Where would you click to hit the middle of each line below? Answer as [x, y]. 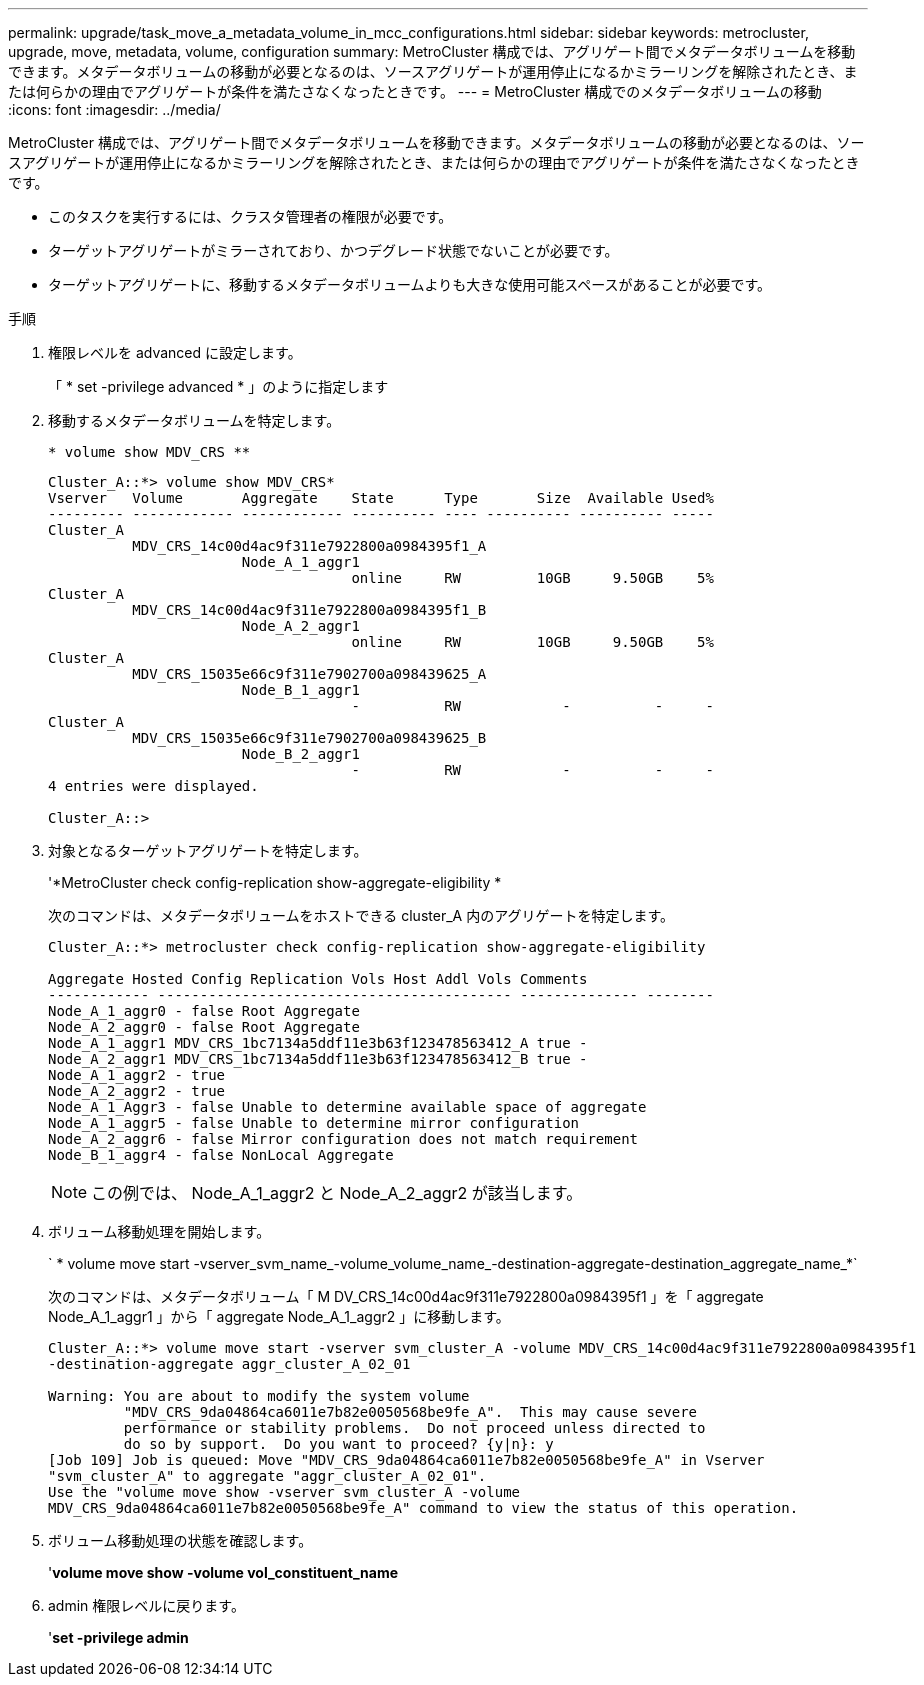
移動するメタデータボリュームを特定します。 [194, 420]
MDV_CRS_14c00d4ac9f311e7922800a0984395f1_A [309, 546]
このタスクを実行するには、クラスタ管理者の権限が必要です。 [250, 216]
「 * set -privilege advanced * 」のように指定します [218, 386]
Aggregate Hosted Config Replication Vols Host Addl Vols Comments [318, 979]
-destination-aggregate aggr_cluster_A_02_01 [229, 1364]
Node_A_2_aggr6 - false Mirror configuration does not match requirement [343, 1139]
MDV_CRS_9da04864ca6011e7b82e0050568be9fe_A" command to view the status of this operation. [423, 1508]
